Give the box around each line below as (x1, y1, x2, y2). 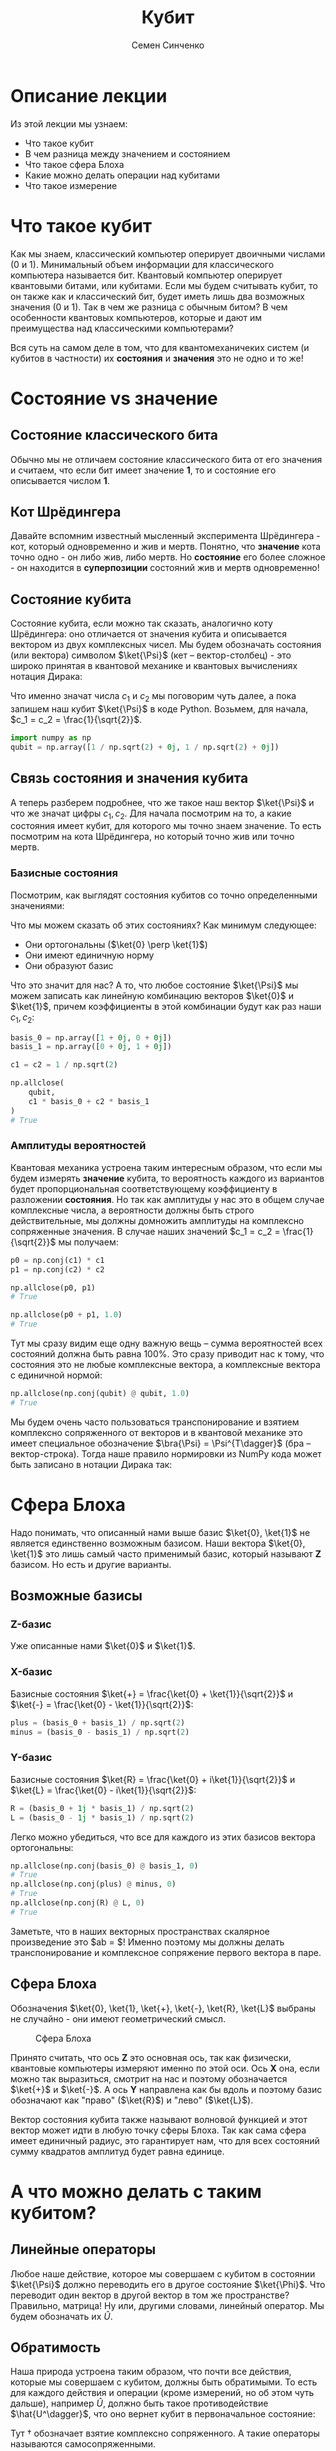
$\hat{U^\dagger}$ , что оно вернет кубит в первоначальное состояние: (10, 2408, 316, 2420)
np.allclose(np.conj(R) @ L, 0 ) (10, 1898, 145, 1908)
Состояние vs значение (10, 387, 218, 410)
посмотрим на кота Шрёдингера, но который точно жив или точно (10, 831, 295, 843)
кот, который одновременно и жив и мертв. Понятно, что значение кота (10, 541, 322, 553)
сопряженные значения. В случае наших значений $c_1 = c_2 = (10, 1225, 281, 1237)
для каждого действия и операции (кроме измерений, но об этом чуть (10, 2387, 315, 2399)
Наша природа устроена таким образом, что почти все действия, (10, 2366, 292, 2378)
